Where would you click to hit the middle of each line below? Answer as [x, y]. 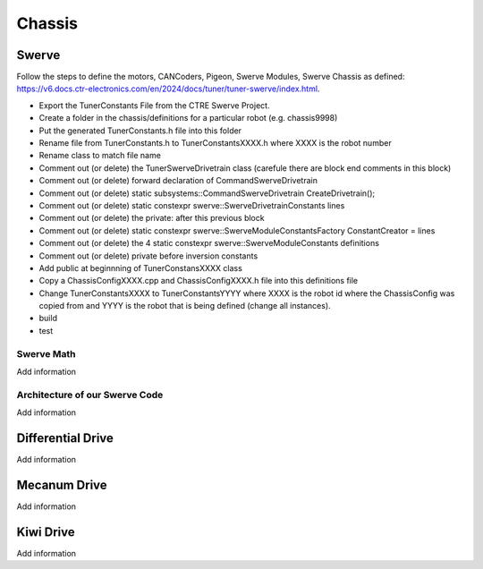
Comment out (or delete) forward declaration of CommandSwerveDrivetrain [178, 181]
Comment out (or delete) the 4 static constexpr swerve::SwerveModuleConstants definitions [209, 243]
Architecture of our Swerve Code [90, 395]
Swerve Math [46, 353]
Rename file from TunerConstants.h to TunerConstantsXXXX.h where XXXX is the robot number [216, 143]
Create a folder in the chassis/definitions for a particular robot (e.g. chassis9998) [188, 118]
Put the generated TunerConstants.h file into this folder [140, 131]
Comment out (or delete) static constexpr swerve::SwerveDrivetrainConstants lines [192, 205]
